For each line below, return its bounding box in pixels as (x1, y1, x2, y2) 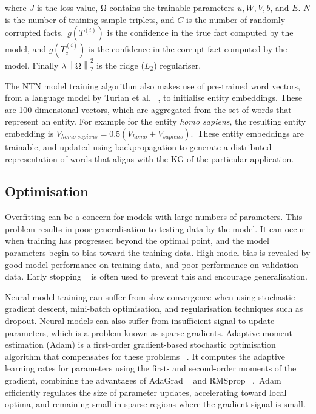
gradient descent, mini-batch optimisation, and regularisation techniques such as (5, 302, 303, 315)
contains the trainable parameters (109, 1, 235, 13)
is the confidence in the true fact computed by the (107, 26, 294, 39)
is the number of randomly (186, 13, 286, 26)
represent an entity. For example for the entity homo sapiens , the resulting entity (5, 115, 306, 128)
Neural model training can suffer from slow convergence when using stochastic (5, 290, 295, 303)
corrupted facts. (5, 26, 64, 39)
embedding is (5, 126, 54, 139)
